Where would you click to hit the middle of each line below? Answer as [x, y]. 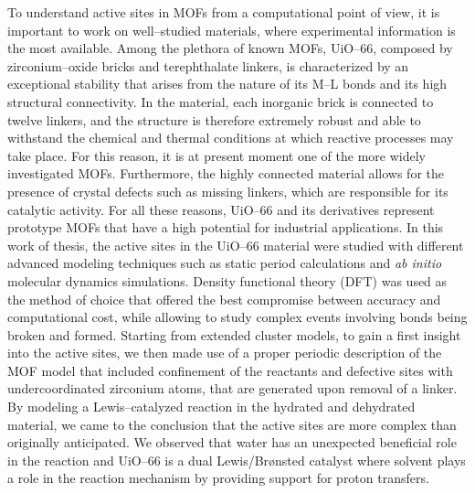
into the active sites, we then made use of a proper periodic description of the [225, 353]
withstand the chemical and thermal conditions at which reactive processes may [231, 138]
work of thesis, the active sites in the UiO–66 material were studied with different [236, 245]
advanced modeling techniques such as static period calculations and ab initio [225, 263]
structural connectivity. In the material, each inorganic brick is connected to [221, 101]
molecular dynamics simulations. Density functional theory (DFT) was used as [227, 280]
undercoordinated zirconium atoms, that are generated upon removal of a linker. [232, 388]
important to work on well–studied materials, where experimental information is [232, 30]
